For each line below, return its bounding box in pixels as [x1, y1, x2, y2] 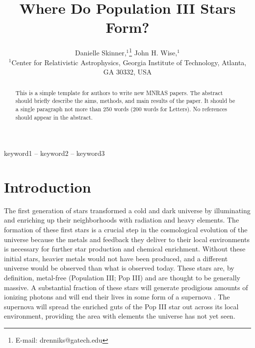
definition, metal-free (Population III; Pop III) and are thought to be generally [4, 273, 241, 283]
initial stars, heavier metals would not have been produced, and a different [4, 253, 228, 263]
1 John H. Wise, [129, 46, 178, 57]
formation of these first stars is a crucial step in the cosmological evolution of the [4, 224, 248, 235]
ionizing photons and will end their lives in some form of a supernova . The [4, 292, 230, 302]
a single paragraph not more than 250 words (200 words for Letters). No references [15, 104, 227, 113]
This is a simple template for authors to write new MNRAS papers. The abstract [15, 88, 223, 97]
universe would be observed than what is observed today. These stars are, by [4, 263, 234, 273]
